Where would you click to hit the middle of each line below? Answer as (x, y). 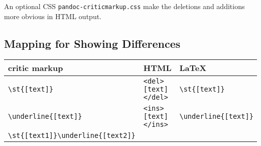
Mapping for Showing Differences (92, 43)
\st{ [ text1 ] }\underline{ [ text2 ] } (72, 136)
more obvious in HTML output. (53, 16)
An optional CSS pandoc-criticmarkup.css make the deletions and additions (124, 6)
